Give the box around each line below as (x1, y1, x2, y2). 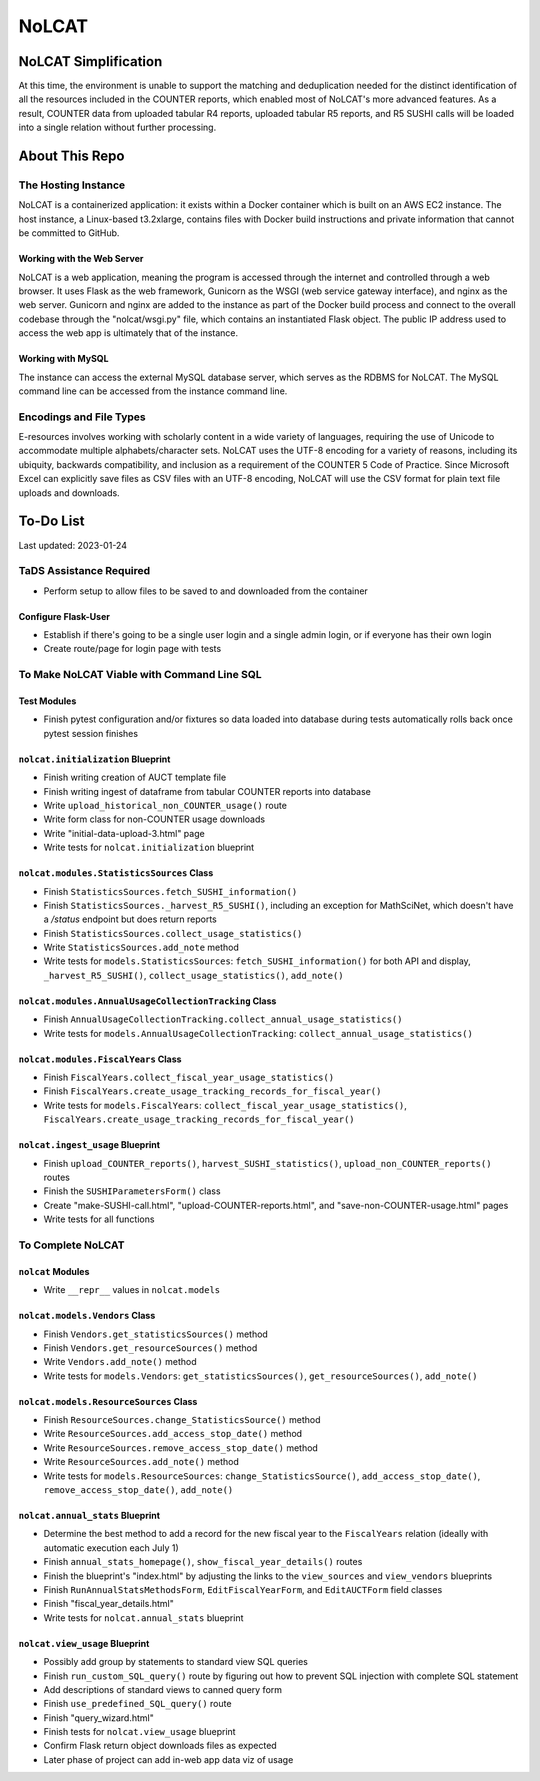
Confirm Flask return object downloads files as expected (43, 1740, 277, 1752)
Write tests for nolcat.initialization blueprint (43, 841, 255, 854)
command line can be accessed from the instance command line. (18, 385, 288, 397)
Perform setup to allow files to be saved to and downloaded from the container (43, 585, 369, 597)
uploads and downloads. (18, 486, 120, 499)
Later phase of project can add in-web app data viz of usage (43, 1753, 294, 1765)
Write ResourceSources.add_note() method (43, 1456, 240, 1468)
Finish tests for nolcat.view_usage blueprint (43, 1726, 236, 1738)
